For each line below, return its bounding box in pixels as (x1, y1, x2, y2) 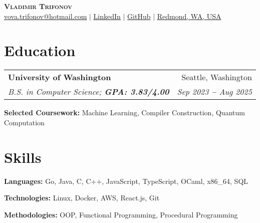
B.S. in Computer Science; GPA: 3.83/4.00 (8, 86, 169, 98)
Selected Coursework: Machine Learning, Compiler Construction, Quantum (4, 107, 245, 118)
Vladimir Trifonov (4, 1, 72, 11)
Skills (4, 146, 42, 167)
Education (4, 40, 76, 61)
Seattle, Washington (181, 71, 252, 83)
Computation (4, 117, 45, 127)
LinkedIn (93, 11, 121, 21)
